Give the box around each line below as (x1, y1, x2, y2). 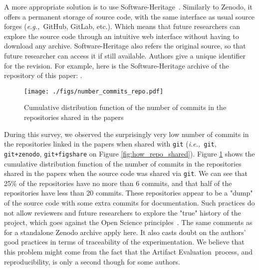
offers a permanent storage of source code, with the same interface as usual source (4, 11, 255, 21)
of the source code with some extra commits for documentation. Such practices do (4, 197, 255, 207)
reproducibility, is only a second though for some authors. (4, 256, 180, 266)
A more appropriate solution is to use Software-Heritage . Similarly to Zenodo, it (4, 1, 253, 11)
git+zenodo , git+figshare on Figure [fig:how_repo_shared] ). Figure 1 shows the (4, 148, 255, 158)
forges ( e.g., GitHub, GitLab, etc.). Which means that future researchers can (4, 21, 241, 31)
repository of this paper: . (4, 70, 82, 80)
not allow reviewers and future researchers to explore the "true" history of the (4, 207, 241, 217)
